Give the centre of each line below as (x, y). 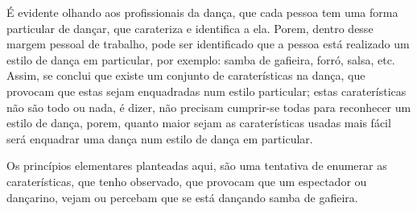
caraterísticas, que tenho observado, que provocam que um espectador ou (187, 181)
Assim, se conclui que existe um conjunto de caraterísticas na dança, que (186, 75)
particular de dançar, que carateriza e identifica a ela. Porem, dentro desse (190, 28)
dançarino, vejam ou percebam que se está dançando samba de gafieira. (182, 197)
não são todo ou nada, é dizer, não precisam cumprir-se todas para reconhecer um (209, 107)
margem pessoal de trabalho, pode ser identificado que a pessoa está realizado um (208, 44)
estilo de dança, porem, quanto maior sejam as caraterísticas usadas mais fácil (199, 123)
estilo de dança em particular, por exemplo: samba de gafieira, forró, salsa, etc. (201, 59)
